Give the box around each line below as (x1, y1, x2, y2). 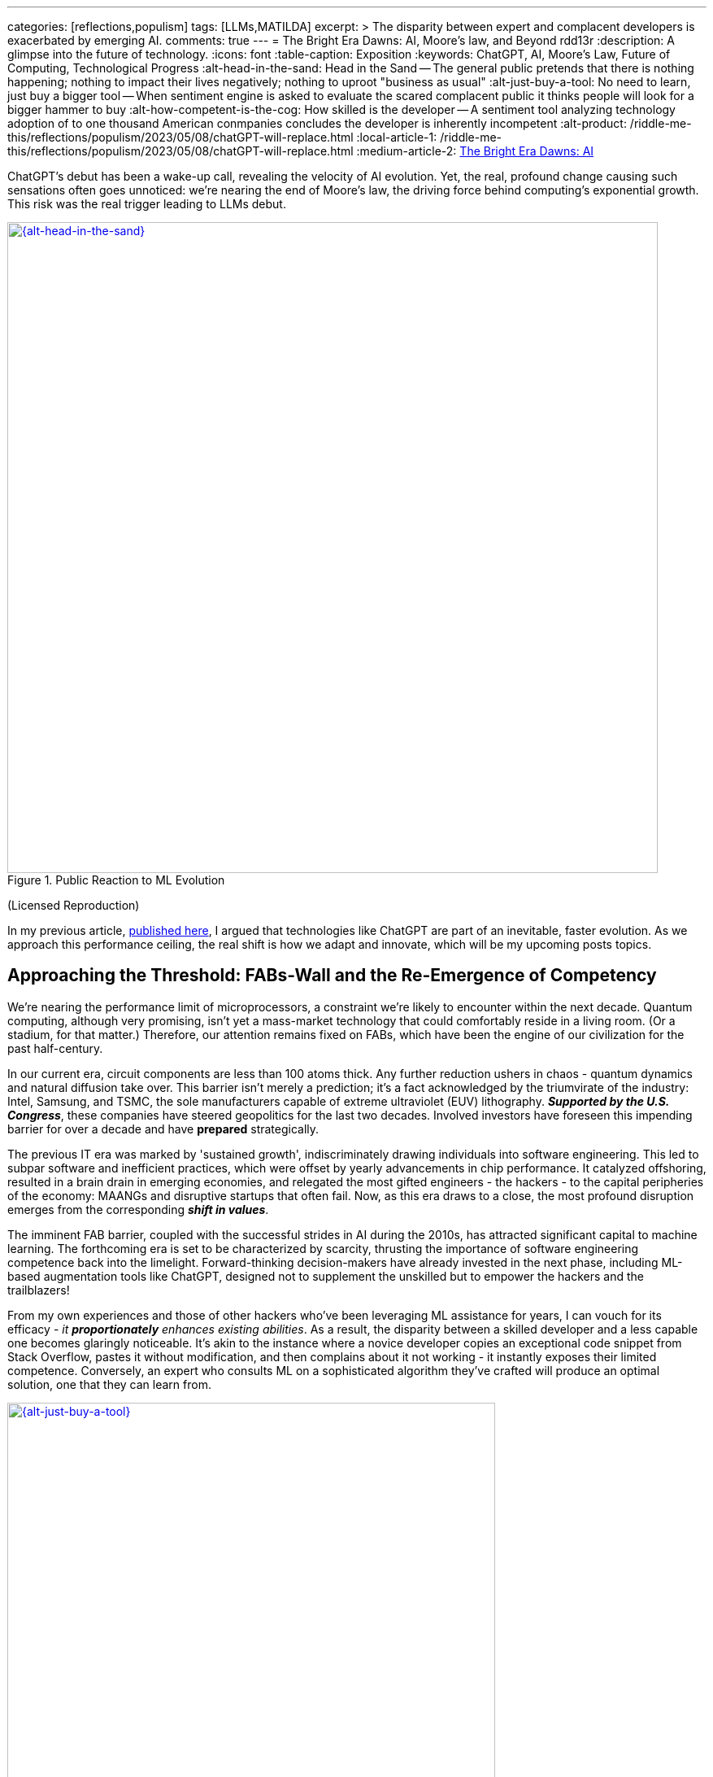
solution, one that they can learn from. (7, 1377, 211, 1391)
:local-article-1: (356, 130, 437, 144)
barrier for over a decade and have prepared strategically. (7, 1121, 320, 1136)
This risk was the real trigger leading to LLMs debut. (7, 197, 286, 211)
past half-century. (7, 1041, 103, 1055)
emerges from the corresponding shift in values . (7, 1202, 269, 1216)
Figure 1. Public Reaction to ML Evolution (7, 873, 225, 887)
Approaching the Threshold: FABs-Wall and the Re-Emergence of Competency (7, 965, 657, 986)
